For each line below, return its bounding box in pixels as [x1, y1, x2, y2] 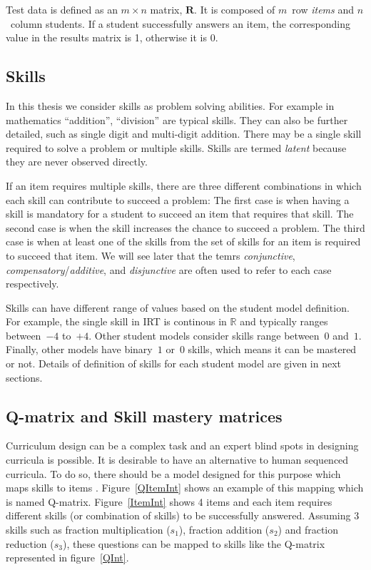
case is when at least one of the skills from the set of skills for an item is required [6, 234, 361, 249]
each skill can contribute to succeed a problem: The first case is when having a [6, 192, 350, 207]
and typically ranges [240, 314, 328, 329]
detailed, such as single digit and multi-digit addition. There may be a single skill [6, 126, 362, 141]
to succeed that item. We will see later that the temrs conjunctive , [6, 248, 295, 263]
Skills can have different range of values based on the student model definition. [6, 300, 350, 315]
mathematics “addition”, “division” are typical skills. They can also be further [6, 112, 348, 127]
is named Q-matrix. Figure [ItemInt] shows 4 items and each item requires [6, 494, 332, 509]
